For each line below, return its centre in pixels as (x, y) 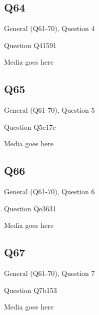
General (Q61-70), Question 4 (49, 28)
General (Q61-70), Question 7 (49, 273)
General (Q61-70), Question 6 (49, 192)
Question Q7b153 (30, 290)
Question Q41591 (30, 45)
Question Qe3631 (30, 208)
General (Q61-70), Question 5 (49, 110)
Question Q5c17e (30, 126)
